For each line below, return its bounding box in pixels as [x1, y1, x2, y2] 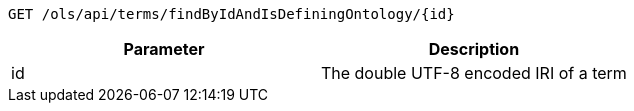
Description [428, 39, 520, 59]
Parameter [123, 39, 205, 59]
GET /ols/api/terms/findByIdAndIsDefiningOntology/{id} [8, 6, 455, 22]
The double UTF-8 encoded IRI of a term [320, 63, 627, 83]
